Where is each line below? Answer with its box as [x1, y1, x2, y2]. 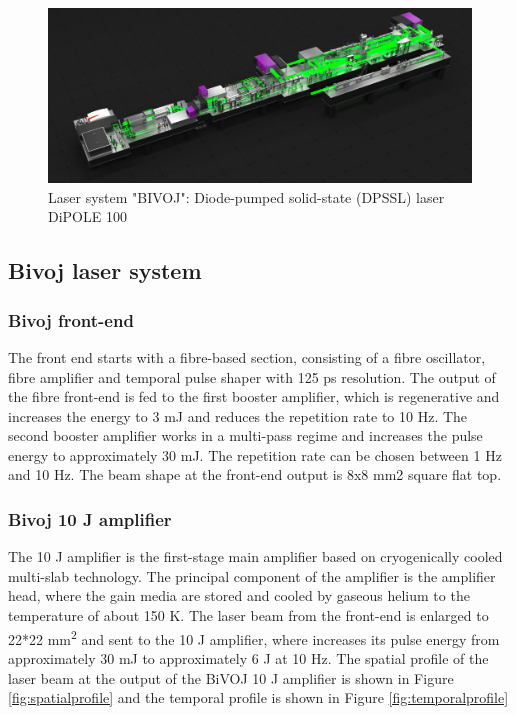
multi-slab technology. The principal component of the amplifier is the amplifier [8, 565, 496, 586]
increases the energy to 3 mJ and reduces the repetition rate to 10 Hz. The [8, 405, 468, 426]
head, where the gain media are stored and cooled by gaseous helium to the [8, 585, 470, 606]
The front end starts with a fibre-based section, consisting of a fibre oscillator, [8, 346, 486, 367]
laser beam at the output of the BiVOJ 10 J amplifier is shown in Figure [8, 667, 454, 688]
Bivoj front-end [8, 307, 134, 332]
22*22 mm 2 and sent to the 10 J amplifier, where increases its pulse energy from [8, 625, 500, 649]
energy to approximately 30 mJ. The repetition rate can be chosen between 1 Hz [8, 444, 502, 465]
